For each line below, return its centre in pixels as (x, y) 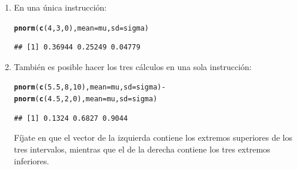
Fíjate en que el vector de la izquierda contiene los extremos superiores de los (153, 137)
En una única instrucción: (60, 7)
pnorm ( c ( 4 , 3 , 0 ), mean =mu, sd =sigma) (81, 28)
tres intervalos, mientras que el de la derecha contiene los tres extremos (142, 149)
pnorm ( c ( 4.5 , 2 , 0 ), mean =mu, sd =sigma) (86, 99)
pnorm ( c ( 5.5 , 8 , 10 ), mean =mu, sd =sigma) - (90, 87)
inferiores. (31, 160)
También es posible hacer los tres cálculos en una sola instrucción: (133, 66)
